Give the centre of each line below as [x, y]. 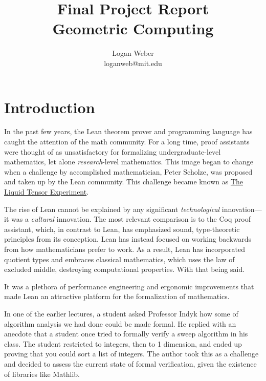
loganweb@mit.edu [133, 63]
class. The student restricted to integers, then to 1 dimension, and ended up [123, 343]
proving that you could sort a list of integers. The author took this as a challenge [131, 354]
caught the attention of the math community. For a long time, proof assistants [127, 142]
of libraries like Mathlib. [42, 374]
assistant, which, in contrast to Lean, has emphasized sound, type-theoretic [122, 229]
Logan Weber [133, 53]
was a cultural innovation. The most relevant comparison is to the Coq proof [131, 219]
